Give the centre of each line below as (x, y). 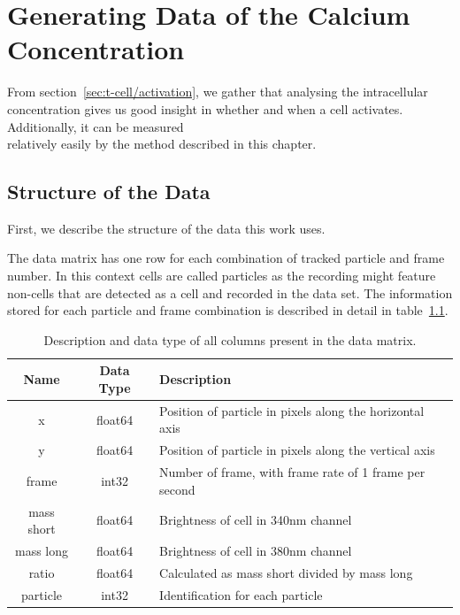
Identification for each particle (241, 594)
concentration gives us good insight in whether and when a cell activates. (205, 108)
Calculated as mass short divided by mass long (286, 572)
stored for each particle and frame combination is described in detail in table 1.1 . (228, 310)
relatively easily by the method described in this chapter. (162, 144)
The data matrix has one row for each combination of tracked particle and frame (226, 258)
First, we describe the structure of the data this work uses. (166, 228)
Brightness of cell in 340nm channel (256, 520)
